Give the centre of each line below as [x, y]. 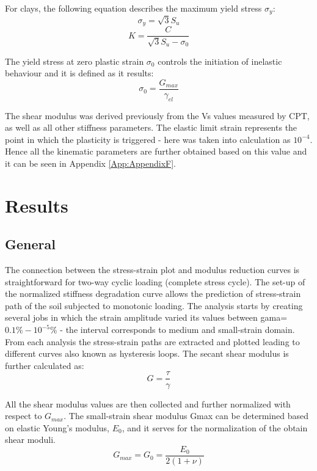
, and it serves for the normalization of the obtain [215, 427]
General [30, 244]
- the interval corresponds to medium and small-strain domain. [177, 330]
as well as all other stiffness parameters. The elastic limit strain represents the [151, 127]
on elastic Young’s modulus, [57, 427]
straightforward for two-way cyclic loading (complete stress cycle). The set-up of [155, 281]
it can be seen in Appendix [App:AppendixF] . [90, 163]
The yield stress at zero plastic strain [75, 61]
